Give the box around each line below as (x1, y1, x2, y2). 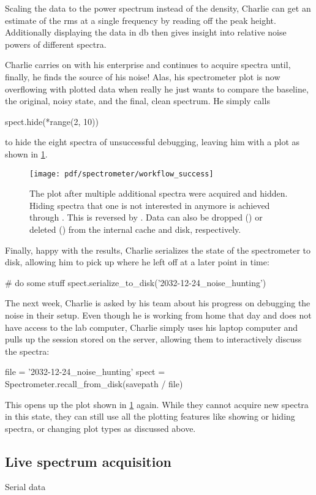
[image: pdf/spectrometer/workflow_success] (29, 169, 214, 178)
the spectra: (5, 344, 50, 357)
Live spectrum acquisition (5, 452, 171, 470)
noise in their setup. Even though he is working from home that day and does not (5, 308, 312, 321)
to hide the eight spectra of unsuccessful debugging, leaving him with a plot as (5, 135, 300, 148)
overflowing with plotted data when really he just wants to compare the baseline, (5, 82, 309, 95)
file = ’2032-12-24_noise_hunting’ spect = (5, 365, 165, 378)
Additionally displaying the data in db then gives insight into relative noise (5, 26, 287, 39)
